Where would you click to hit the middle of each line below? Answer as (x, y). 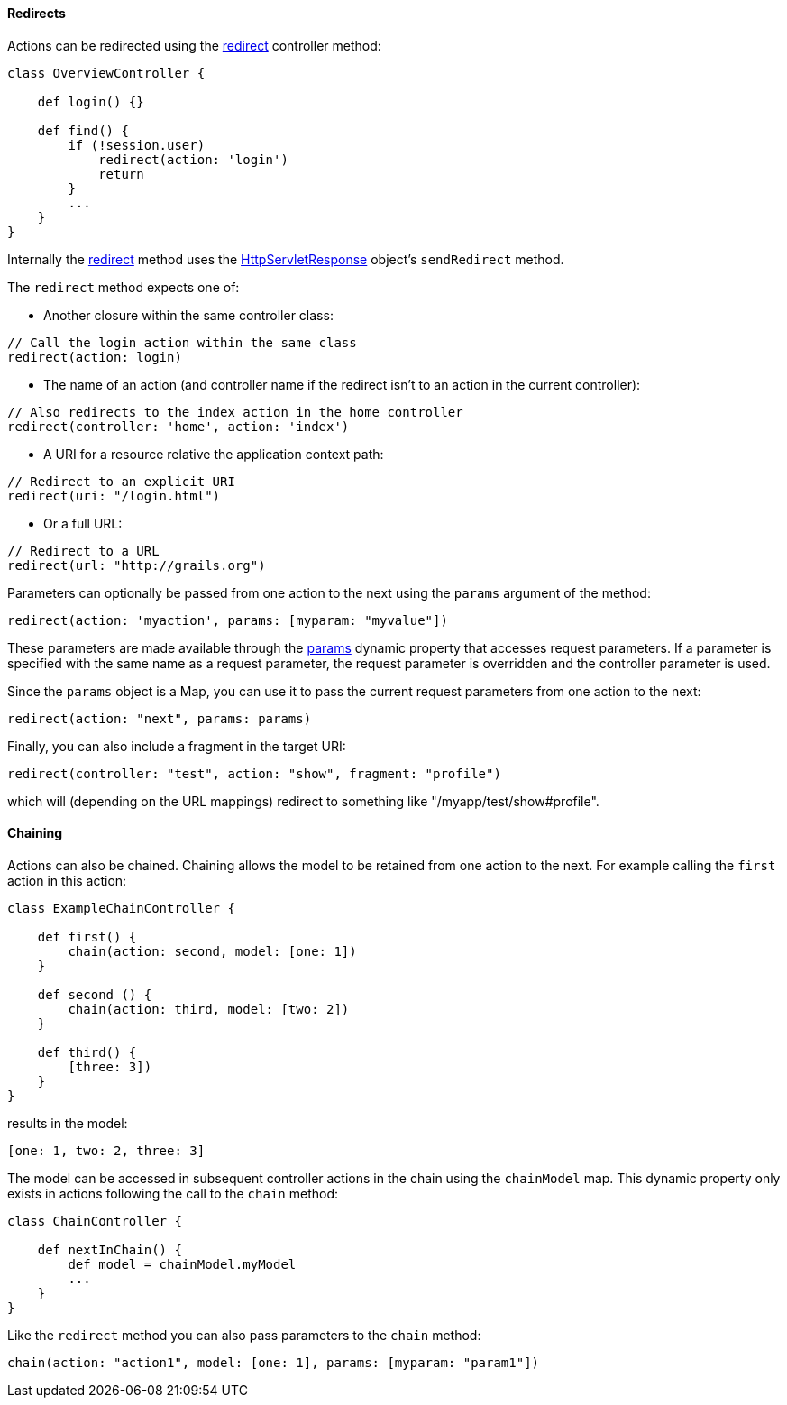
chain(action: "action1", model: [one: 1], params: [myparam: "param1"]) (274, 1362)
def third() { (87, 1052)
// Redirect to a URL (83, 551)
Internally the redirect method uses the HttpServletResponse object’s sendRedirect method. (286, 259)
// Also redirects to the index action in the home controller (235, 412)
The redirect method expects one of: (124, 287)
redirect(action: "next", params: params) (160, 718)
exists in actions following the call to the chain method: (173, 1193)
